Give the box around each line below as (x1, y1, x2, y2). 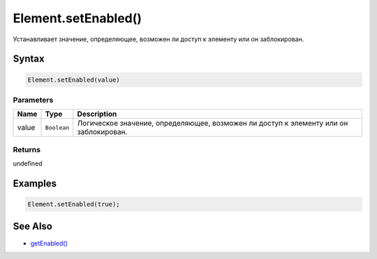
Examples (13, 177, 57, 189)
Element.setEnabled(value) (27, 75, 120, 84)
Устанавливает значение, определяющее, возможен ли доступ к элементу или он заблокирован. (13, 35, 304, 43)
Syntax (13, 53, 45, 65)
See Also (13, 221, 52, 232)
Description (77, 109, 117, 119)
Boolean (45, 124, 70, 131)
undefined (13, 159, 43, 168)
